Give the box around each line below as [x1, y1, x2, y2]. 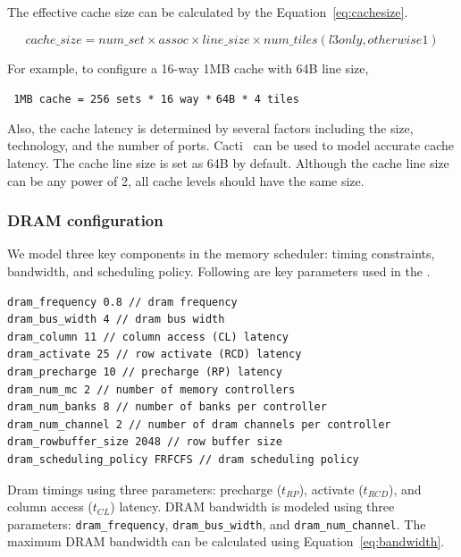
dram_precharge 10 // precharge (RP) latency [7, 366, 282, 378]
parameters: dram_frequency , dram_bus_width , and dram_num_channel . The [7, 514, 426, 533]
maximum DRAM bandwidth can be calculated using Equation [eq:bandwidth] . [7, 532, 445, 551]
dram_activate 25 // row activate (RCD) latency [7, 348, 302, 361]
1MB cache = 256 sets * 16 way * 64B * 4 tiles [13, 93, 299, 106]
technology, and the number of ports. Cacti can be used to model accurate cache [7, 136, 454, 155]
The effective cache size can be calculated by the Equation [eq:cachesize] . [7, 3, 408, 21]
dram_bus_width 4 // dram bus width [7, 313, 225, 326]
